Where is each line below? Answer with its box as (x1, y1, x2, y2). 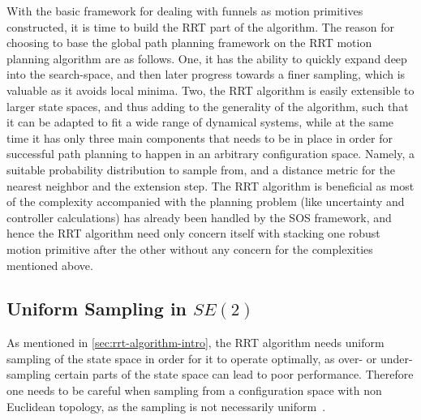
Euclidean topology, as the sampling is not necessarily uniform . (6, 397, 326, 414)
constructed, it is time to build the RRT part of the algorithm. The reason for (6, 18, 395, 35)
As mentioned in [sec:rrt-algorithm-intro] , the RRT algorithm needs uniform (6, 334, 384, 351)
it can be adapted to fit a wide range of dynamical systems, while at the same (6, 114, 394, 131)
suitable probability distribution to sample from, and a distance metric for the (6, 161, 395, 178)
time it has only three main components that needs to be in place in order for (6, 129, 393, 146)
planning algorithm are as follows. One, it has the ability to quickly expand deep (6, 49, 407, 66)
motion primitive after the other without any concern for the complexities (6, 240, 373, 257)
